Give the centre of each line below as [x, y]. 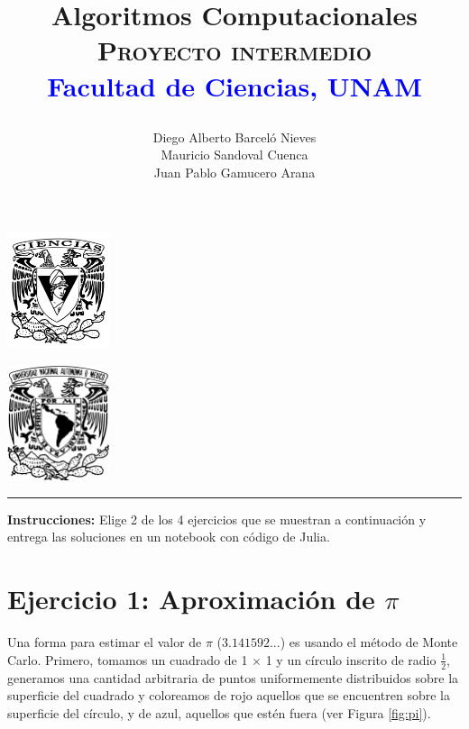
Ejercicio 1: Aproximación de [191, 599]
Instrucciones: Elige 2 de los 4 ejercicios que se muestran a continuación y [217, 519]
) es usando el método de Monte [369, 642]
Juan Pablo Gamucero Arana [234, 172]
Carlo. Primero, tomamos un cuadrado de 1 [128, 659]
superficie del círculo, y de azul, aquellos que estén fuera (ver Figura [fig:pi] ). [219, 712]
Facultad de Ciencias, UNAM [234, 85]
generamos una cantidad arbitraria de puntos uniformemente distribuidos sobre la [233, 677]
